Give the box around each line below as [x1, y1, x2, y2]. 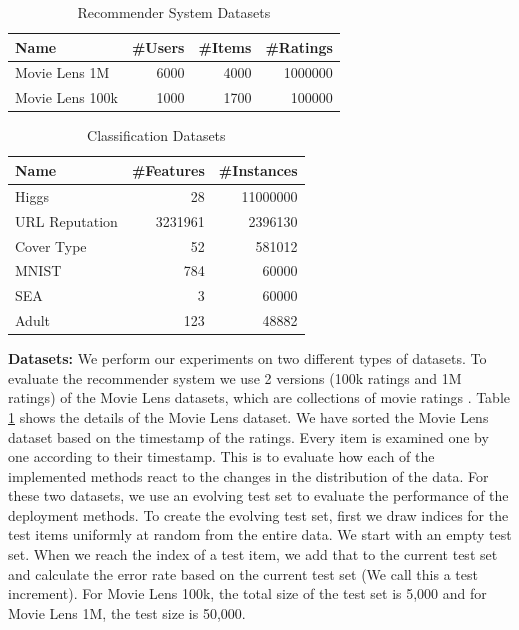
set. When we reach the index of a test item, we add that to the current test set [8, 544, 498, 565]
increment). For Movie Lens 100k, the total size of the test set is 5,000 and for [8, 583, 487, 604]
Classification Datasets [87, 125, 226, 146]
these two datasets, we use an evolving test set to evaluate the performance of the [8, 485, 509, 506]
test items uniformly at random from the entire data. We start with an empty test [8, 524, 512, 545]
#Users [131, 36, 185, 57]
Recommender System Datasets [77, 2, 271, 22]
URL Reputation [15, 210, 118, 231]
